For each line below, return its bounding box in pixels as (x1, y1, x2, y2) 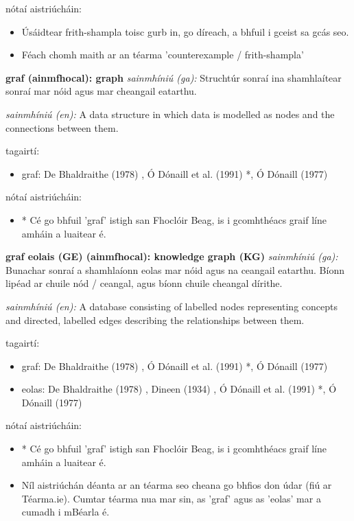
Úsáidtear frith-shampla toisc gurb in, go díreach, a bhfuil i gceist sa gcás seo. (21, 24, 349, 38)
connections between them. (5, 120, 119, 135)
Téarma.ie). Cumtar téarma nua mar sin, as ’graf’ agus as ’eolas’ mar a (21, 491, 321, 505)
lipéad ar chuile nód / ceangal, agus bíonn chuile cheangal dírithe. (5, 276, 283, 290)
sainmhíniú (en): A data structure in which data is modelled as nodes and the (5, 106, 335, 121)
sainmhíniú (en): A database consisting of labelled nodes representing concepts (5, 299, 338, 313)
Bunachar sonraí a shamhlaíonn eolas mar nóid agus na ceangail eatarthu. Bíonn (5, 262, 344, 277)
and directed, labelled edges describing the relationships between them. (5, 312, 305, 327)
